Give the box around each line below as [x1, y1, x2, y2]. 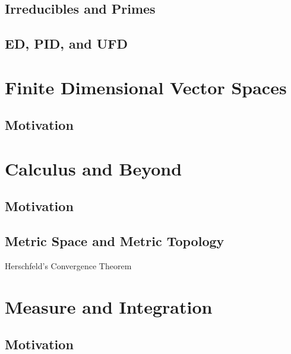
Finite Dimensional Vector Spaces [5, 75, 287, 99]
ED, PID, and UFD [5, 34, 128, 53]
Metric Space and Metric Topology [5, 232, 224, 250]
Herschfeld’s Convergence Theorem [5, 260, 132, 272]
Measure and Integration [5, 294, 213, 318]
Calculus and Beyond [5, 156, 182, 180]
